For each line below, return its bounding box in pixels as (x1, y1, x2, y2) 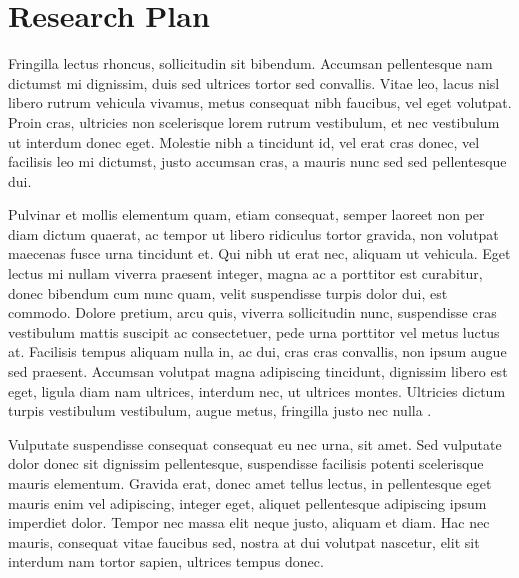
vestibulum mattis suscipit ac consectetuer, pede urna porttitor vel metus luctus (8, 321, 500, 342)
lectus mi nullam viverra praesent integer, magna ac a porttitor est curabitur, (8, 263, 483, 284)
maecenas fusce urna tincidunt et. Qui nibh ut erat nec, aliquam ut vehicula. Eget (8, 243, 511, 264)
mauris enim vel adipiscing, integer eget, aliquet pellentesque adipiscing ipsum (8, 492, 487, 513)
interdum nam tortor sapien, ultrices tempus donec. (8, 551, 324, 572)
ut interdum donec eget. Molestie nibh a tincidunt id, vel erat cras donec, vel (8, 131, 480, 152)
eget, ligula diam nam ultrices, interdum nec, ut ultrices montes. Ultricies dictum (8, 380, 506, 401)
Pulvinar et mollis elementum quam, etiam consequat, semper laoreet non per (8, 204, 485, 225)
